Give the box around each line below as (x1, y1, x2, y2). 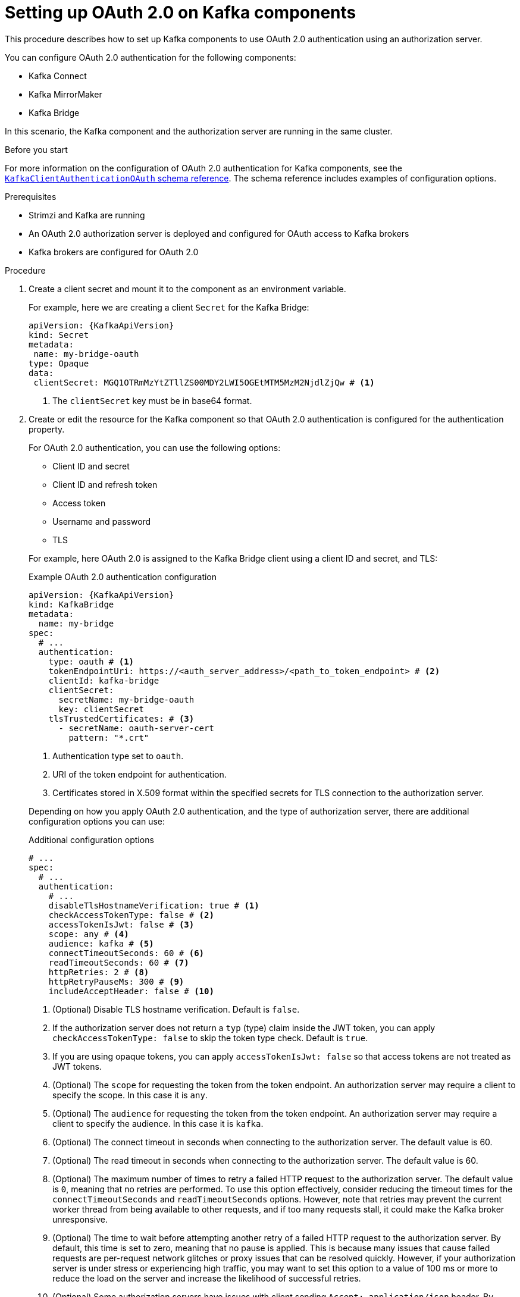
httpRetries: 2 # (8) (48, 967, 149, 977)
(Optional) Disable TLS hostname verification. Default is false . (52, 1004, 300, 1014)
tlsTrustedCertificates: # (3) (48, 713, 195, 723)
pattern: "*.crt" (68, 732, 149, 743)
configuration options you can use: (29, 816, 165, 826)
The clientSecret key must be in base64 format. (52, 395, 252, 406)
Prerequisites (5, 191, 57, 202)
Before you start (5, 144, 68, 155)
